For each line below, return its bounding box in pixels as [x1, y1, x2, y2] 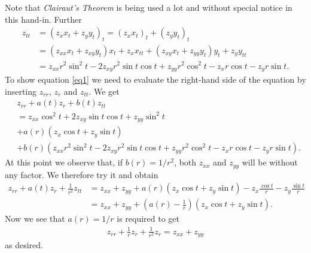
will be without [242, 156, 298, 168]
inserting [5, 85, 37, 97]
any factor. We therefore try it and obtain [5, 168, 158, 180]
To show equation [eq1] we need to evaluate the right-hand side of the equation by [5, 73, 306, 86]
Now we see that [5, 212, 65, 225]
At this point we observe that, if [5, 156, 123, 168]
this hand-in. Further [5, 13, 82, 25]
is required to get [117, 212, 180, 225]
